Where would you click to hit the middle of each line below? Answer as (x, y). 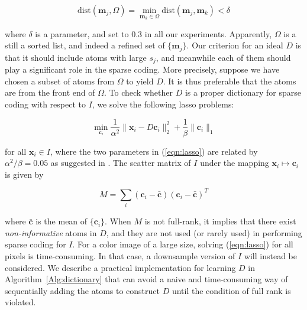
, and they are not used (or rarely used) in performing (204, 232)
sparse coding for (35, 244)
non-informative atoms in (51, 232)
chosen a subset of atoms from (60, 81)
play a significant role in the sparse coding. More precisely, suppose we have (142, 69)
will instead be (270, 255)
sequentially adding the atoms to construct (82, 290)
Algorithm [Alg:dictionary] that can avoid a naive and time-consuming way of (146, 279)
